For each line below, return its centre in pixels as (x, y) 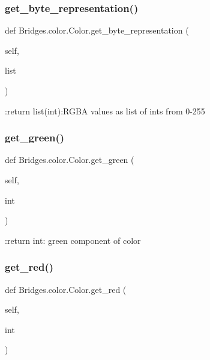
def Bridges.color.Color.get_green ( (70, 160)
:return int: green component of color (73, 240)
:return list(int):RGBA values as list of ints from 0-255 (105, 111)
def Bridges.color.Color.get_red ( (66, 289)
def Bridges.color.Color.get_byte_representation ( (97, 30)
